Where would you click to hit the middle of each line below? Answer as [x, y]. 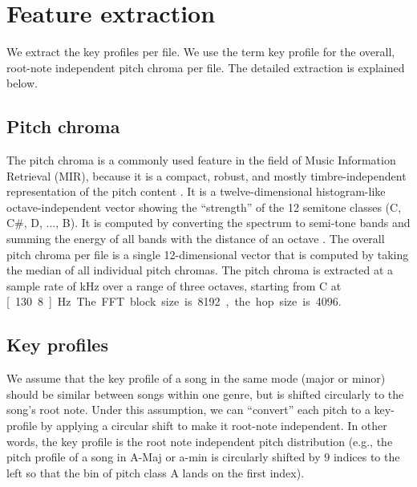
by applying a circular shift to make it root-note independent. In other [214, 426]
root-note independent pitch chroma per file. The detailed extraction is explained [206, 67]
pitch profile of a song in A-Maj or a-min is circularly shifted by [164, 457]
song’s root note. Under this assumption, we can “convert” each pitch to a [188, 410]
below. [22, 83]
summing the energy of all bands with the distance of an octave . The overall [196, 239]
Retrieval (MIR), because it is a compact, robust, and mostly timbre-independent [206, 175]
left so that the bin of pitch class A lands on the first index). [156, 472]
